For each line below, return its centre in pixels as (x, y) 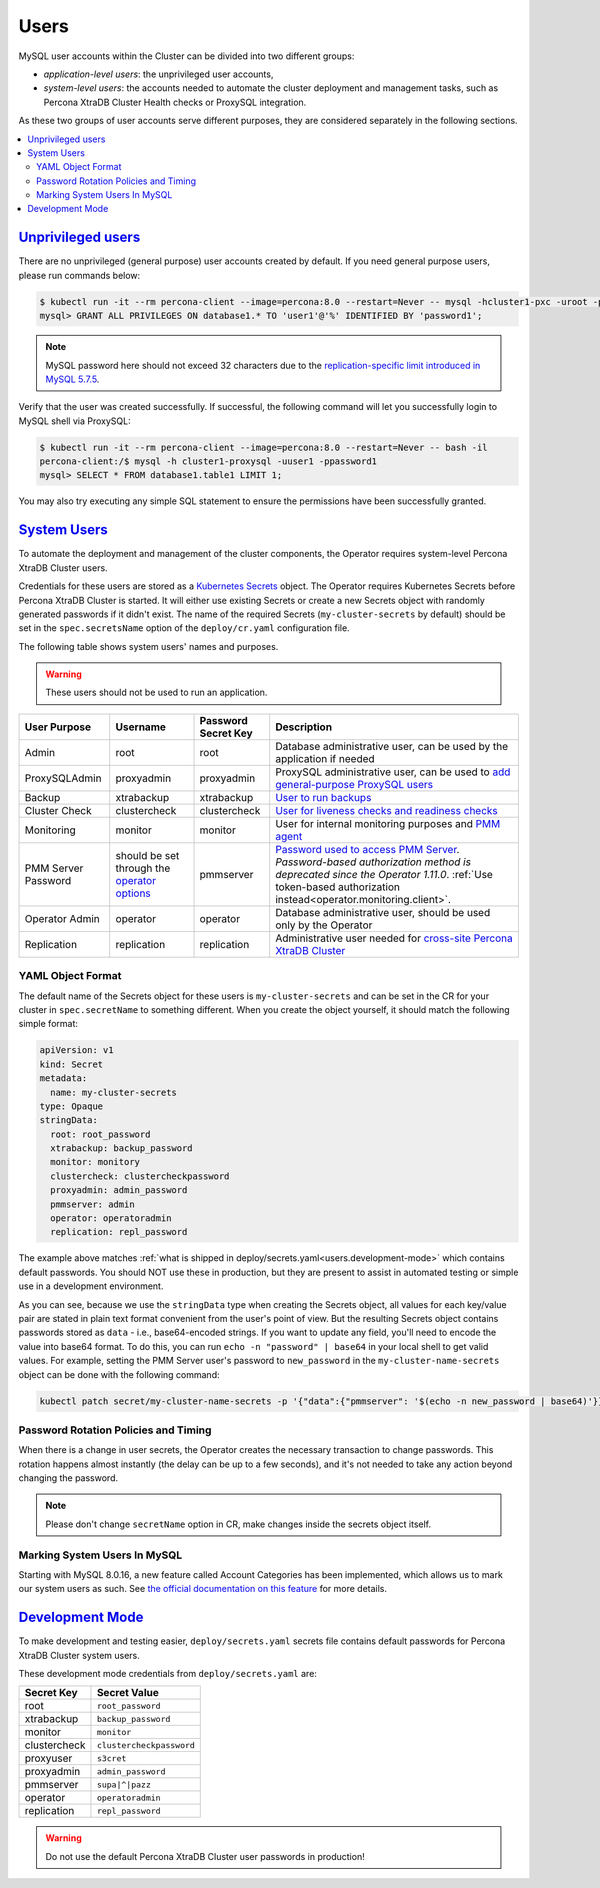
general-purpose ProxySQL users (354, 784)
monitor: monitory (95, 1162)
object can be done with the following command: (119, 1374)
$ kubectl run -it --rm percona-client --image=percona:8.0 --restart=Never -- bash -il (264, 447)
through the (143, 868)
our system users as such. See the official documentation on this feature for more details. (203, 1589)
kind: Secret (71, 1064)
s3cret (111, 1758)
